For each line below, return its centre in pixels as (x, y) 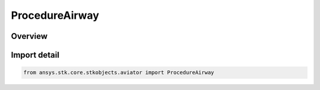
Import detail (35, 55)
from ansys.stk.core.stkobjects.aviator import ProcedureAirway (119, 73)
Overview (29, 36)
